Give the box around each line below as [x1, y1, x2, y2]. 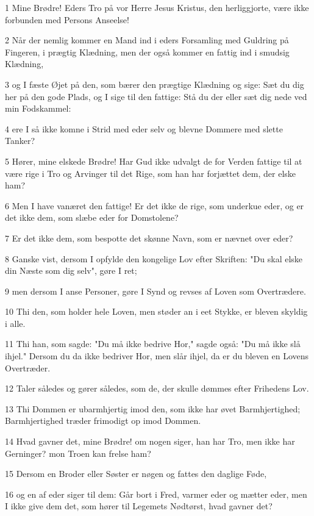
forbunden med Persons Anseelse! [5, 13, 129, 26]
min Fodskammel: [5, 102, 71, 115]
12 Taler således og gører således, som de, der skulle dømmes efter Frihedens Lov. [5, 382, 309, 395]
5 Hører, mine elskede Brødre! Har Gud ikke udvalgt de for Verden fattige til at [5, 154, 302, 167]
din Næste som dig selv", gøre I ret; [5, 264, 137, 277]
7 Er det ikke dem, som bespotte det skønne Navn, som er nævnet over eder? [5, 231, 293, 244]
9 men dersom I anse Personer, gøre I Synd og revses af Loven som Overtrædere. [5, 284, 306, 297]
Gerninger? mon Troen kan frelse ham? [5, 446, 151, 459]
